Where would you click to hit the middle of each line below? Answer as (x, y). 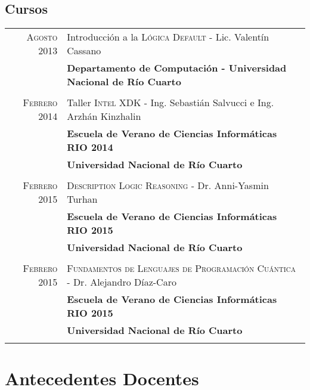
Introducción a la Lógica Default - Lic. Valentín (168, 37)
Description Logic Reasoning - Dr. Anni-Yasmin (168, 185)
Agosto (42, 37)
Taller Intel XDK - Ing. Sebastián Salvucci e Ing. (170, 103)
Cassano (84, 51)
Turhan (82, 199)
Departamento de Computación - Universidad (177, 68)
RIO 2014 (90, 147)
